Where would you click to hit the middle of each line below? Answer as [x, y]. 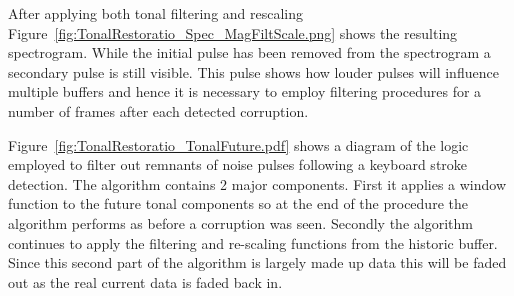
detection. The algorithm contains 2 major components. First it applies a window [257, 183]
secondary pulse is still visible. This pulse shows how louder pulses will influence [253, 71]
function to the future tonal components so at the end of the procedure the [238, 203]
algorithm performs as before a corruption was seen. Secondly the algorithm [240, 222]
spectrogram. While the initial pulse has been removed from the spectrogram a [249, 52]
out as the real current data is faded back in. [145, 281]
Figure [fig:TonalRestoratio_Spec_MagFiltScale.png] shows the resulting [233, 32]
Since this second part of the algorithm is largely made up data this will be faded [257, 262]
